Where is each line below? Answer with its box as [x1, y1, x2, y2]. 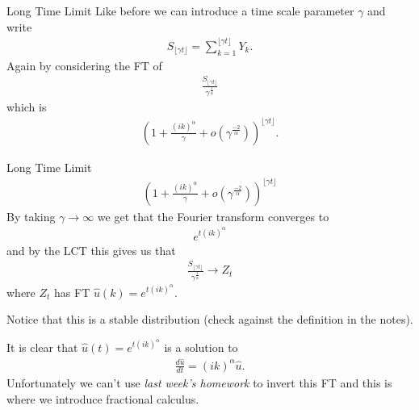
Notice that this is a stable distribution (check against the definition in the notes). [6, 311, 413, 328]
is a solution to [164, 338, 238, 355]
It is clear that [6, 338, 78, 355]
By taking [6, 207, 56, 224]
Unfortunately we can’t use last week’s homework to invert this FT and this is [6, 374, 392, 391]
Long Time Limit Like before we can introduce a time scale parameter [6, 2, 354, 19]
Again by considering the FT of [6, 56, 162, 73]
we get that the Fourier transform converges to [97, 207, 329, 224]
